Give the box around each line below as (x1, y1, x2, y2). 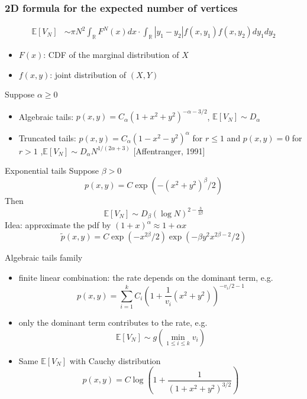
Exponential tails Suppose (5, 164, 99, 177)
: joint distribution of (50, 68, 127, 80)
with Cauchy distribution (69, 354, 161, 366)
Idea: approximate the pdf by (5, 219, 111, 231)
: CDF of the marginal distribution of (43, 48, 179, 61)
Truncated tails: (18, 131, 76, 144)
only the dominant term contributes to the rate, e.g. (18, 316, 208, 329)
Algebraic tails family (5, 251, 83, 264)
